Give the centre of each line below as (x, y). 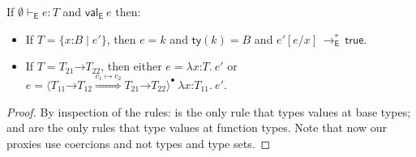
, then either (131, 66)
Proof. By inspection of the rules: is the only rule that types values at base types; (209, 111)
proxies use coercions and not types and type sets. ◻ (139, 143)
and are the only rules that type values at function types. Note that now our (197, 127)
